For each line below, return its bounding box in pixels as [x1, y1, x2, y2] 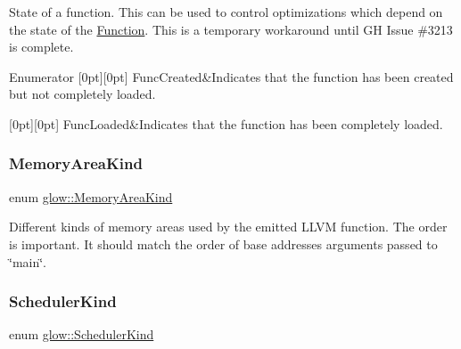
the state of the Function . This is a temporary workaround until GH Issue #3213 [9, 20, 453, 38]
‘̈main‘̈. [9, 252, 47, 271]
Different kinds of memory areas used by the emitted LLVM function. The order [9, 217, 448, 236]
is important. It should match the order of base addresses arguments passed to [9, 234, 438, 253]
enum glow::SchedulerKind [9, 325, 154, 344]
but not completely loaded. [9, 85, 156, 103]
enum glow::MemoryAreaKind [9, 187, 173, 206]
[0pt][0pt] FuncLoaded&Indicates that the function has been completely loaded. [9, 114, 443, 133]
